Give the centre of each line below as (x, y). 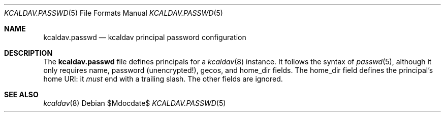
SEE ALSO (21, 94)
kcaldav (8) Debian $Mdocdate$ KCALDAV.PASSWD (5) (135, 103)
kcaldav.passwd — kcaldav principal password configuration (145, 37)
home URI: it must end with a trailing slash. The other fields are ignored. (163, 79)
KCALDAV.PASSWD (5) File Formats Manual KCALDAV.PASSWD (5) (114, 13)
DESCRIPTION (28, 53)
